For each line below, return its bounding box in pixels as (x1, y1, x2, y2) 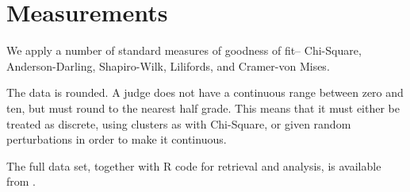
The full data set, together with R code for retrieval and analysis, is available (6, 157, 381, 174)
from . (6, 173, 36, 190)
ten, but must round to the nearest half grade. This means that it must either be (6, 99, 400, 116)
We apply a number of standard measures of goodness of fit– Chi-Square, (6, 42, 362, 59)
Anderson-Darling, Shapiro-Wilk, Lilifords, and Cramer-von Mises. (6, 57, 330, 74)
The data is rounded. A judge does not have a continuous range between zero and (6, 84, 404, 101)
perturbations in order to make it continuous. (6, 131, 227, 148)
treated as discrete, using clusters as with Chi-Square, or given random (6, 115, 351, 132)
